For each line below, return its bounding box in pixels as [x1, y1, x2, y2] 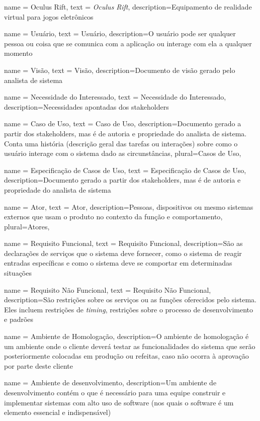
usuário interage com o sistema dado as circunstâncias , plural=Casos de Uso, [4, 148, 241, 158]
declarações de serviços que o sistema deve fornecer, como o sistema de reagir [4, 247, 242, 258]
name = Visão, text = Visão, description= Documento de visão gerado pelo [4, 64, 235, 75]
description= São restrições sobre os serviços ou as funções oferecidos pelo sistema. [4, 294, 256, 305]
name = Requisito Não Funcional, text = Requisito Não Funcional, [4, 284, 211, 295]
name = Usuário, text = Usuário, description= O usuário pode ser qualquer [4, 28, 236, 39]
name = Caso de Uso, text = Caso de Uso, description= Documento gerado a [4, 118, 241, 129]
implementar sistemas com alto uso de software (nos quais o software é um [4, 397, 234, 407]
